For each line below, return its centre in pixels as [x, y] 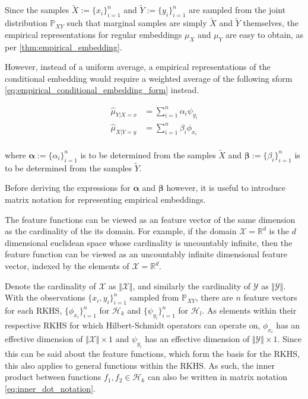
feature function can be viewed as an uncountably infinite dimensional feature [146, 254]
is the [279, 231]
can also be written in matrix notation [217, 377]
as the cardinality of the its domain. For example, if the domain [121, 231]
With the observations [45, 297]
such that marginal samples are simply [137, 23]
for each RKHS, [34, 310]
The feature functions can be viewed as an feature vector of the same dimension [150, 219]
